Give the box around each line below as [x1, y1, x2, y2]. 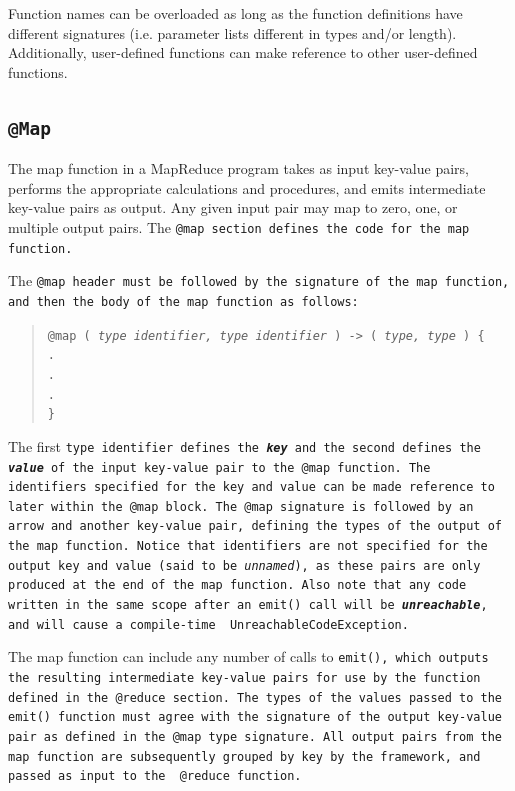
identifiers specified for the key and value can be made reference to [8, 480, 495, 495]
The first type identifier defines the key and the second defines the [8, 435, 481, 456]
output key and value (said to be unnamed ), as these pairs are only [8, 558, 481, 573]
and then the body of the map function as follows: [8, 294, 359, 309]
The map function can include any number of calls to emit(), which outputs [8, 646, 489, 667]
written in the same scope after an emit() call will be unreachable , [8, 598, 488, 613]
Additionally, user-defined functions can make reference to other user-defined [8, 42, 478, 63]
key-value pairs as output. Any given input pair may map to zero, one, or [8, 197, 458, 218]
